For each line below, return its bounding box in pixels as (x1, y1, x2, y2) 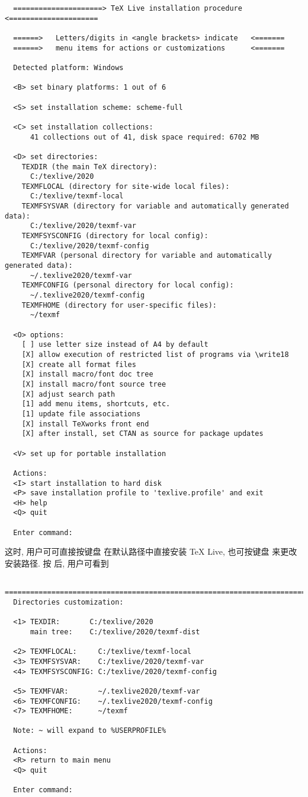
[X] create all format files (21, 360, 136, 369)
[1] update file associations (21, 409, 141, 418)
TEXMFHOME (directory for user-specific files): (21, 301, 217, 309)
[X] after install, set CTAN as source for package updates (21, 429, 264, 438)
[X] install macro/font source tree (21, 379, 166, 388)
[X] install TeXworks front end (21, 419, 149, 428)
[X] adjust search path (21, 390, 115, 398)
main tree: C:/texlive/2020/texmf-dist (30, 627, 200, 636)
